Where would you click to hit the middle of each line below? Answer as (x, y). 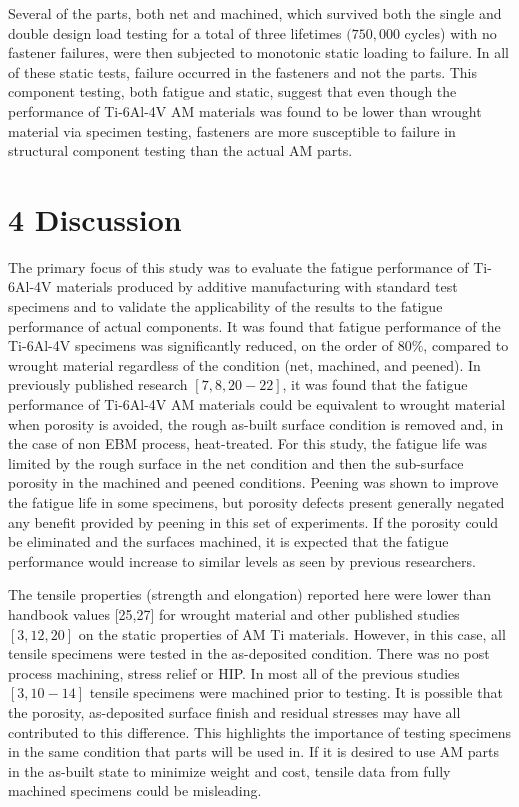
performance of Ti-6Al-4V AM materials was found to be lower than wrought (245, 110)
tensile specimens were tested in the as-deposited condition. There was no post (249, 653)
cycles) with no (450, 32)
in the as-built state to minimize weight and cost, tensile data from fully (229, 770)
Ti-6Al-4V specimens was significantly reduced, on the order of (201, 345)
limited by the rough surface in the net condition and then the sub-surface (236, 462)
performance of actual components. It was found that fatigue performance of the (254, 325)
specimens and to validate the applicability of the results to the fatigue (225, 306)
